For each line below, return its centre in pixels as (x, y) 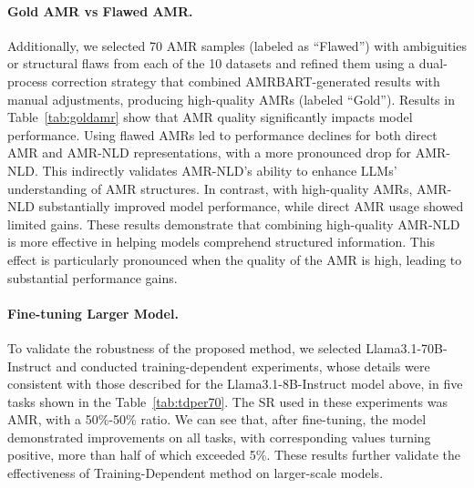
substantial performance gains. (93, 277)
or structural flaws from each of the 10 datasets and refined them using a (211, 63)
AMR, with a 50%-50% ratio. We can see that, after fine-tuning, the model (217, 419)
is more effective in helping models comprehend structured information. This (222, 242)
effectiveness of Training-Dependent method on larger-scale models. (196, 473)
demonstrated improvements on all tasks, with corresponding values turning (219, 437)
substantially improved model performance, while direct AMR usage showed (251, 206)
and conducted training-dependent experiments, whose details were (243, 366)
